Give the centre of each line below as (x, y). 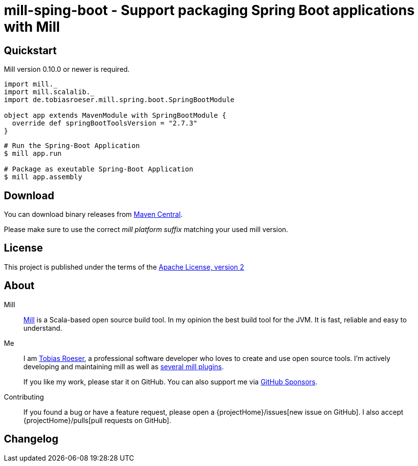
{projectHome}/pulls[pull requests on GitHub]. (97, 420)
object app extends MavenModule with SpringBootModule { (115, 116)
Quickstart (31, 50)
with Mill (32, 27)
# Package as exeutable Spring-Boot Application (99, 169)
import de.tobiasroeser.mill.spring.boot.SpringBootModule (119, 100)
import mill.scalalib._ (49, 92)
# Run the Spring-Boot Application (72, 146)
